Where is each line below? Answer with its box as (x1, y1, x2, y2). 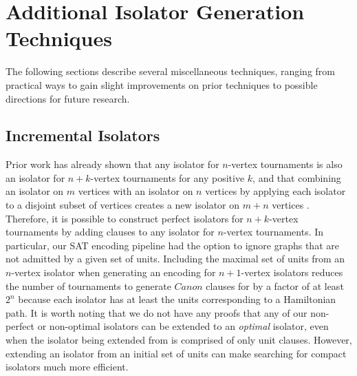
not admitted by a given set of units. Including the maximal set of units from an (6, 251, 345, 266)
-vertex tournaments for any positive (90, 170, 245, 185)
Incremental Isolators (6, 125, 160, 146)
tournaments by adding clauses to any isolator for (6, 224, 215, 239)
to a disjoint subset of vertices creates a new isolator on (6, 198, 240, 212)
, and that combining (252, 170, 341, 185)
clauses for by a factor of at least (206, 278, 344, 293)
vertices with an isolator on (78, 184, 193, 198)
